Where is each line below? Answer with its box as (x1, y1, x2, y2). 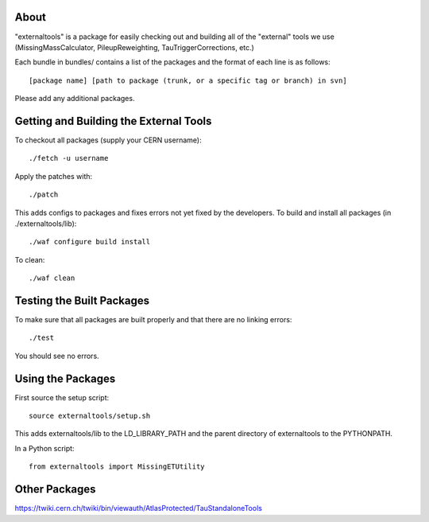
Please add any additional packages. (14, 94, 135, 103)
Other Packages (14, 482, 96, 497)
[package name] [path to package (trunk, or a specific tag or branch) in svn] (29, 76, 347, 85)
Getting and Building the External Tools (14, 114, 212, 127)
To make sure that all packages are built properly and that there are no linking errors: (14, 315, 292, 325)
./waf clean (29, 274, 75, 282)
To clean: (14, 255, 45, 264)
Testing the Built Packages (14, 294, 150, 307)
